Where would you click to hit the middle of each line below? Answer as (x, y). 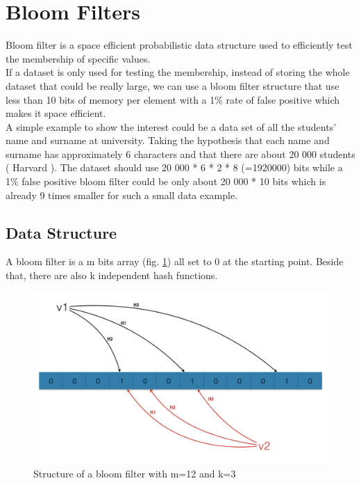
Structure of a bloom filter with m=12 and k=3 (135, 474)
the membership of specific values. (78, 58)
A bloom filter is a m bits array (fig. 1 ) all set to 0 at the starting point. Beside (175, 261)
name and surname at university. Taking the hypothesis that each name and (168, 140)
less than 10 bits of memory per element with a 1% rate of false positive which (173, 99)
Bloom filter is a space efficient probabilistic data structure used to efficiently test (179, 45)
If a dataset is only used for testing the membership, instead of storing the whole (178, 72)
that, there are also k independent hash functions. (112, 275)
